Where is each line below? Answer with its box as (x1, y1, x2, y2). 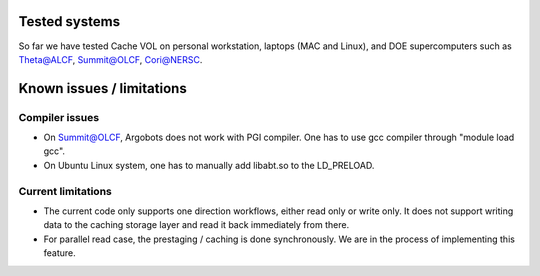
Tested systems (18, 13, 120, 30)
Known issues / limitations (18, 80, 187, 97)
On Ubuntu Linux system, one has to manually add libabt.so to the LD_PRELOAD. (43, 159, 375, 171)
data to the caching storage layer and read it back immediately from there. (43, 219, 350, 231)
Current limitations (18, 184, 112, 198)
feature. (43, 247, 77, 259)
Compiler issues (18, 110, 100, 124)
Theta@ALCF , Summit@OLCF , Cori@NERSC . (18, 53, 203, 65)
